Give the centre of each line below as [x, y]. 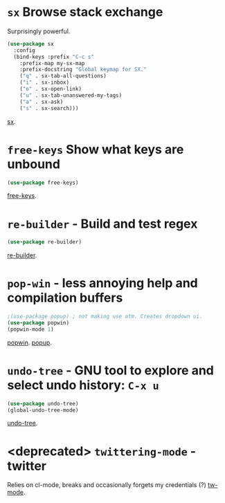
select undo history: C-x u [83, 385]
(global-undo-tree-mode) [43, 410]
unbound [34, 164]
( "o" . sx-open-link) [51, 89]
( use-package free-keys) [43, 183]
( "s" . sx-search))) [49, 108]
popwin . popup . [29, 342]
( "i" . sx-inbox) [45, 83]
